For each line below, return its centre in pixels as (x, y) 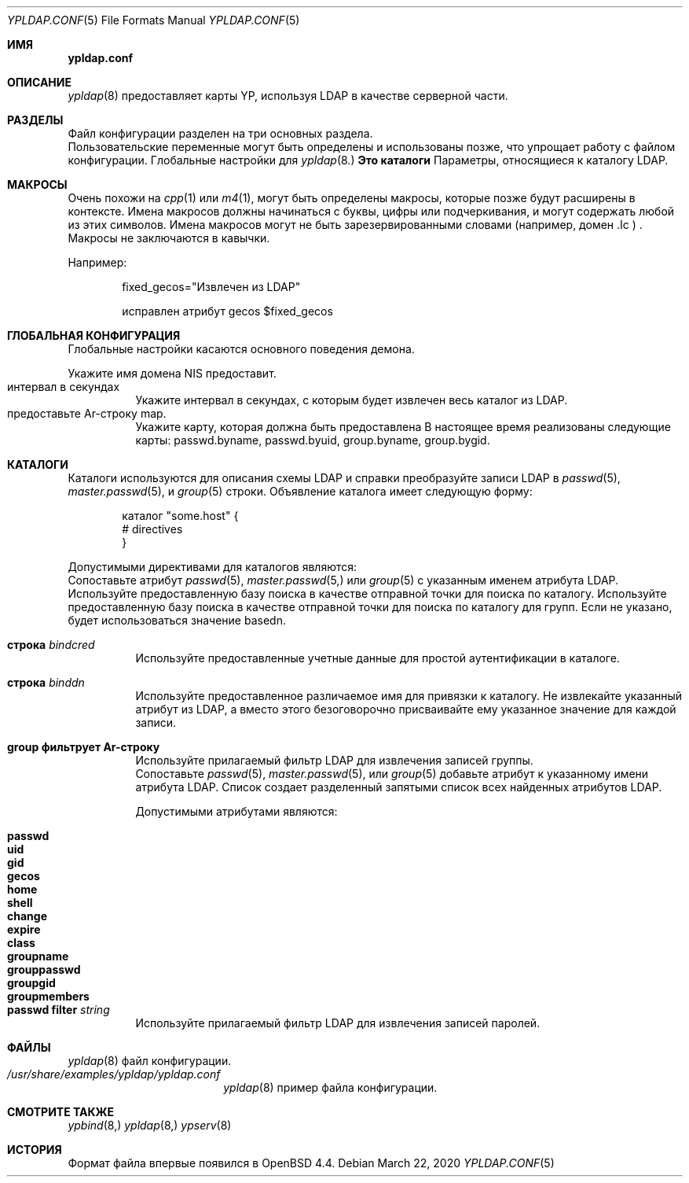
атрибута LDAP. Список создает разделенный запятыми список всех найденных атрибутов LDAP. (399, 787)
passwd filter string (59, 1010)
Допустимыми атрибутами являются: (236, 811)
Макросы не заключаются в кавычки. (169, 238)
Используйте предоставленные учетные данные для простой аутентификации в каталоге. (377, 658)
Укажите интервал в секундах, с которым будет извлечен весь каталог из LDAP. (352, 400)
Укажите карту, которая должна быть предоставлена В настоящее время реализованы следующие (403, 427)
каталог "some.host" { (180, 516)
